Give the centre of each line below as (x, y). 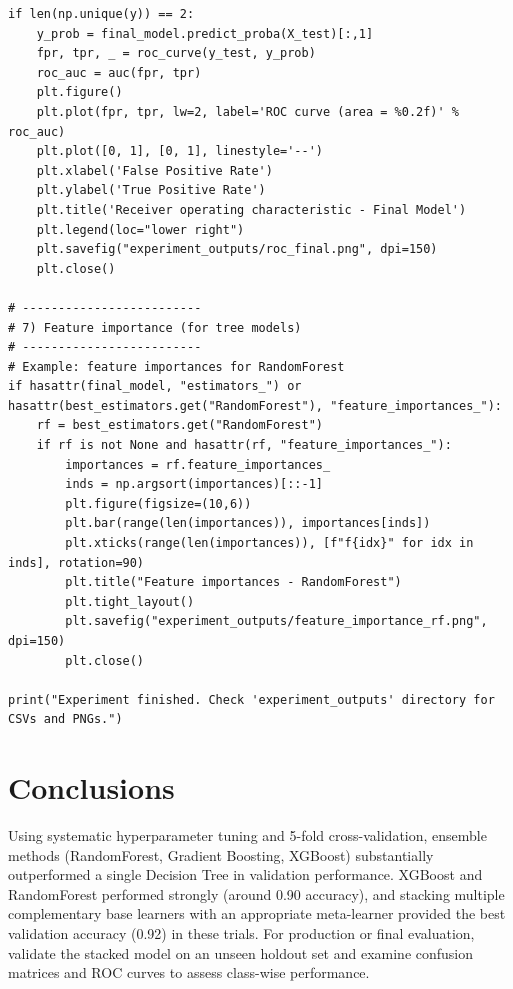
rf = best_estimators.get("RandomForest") (179, 425)
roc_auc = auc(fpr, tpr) (119, 72)
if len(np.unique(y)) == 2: (101, 14)
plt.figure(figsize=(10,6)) (158, 503)
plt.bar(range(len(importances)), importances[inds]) (248, 523)
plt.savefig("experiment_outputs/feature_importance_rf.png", (276, 621)
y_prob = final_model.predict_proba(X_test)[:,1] (205, 33)
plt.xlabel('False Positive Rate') (154, 170)
